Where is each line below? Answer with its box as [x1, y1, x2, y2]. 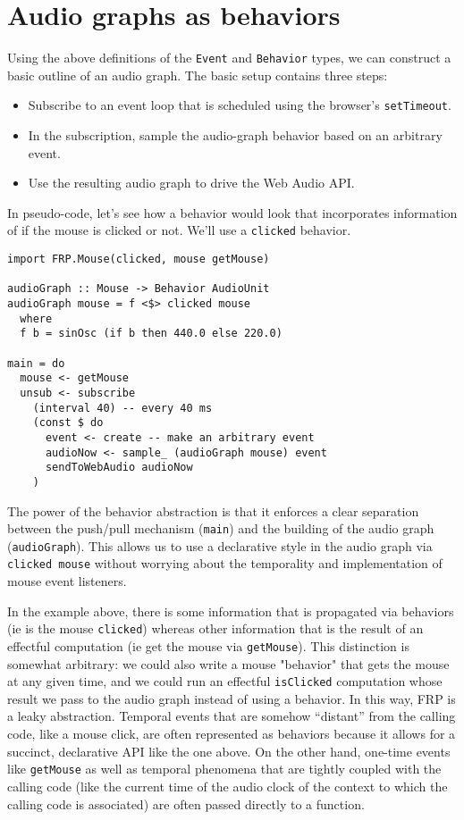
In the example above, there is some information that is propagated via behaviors [7, 601, 454, 620]
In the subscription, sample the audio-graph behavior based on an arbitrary [28, 126, 443, 145]
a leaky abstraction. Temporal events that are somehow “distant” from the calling [7, 707, 456, 725]
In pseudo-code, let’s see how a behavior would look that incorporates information [7, 203, 458, 222]
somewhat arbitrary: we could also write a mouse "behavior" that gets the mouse [7, 654, 450, 673]
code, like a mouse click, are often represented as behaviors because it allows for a [7, 724, 456, 743]
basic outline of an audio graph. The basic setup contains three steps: [7, 65, 388, 84]
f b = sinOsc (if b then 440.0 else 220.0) [20, 327, 283, 340]
